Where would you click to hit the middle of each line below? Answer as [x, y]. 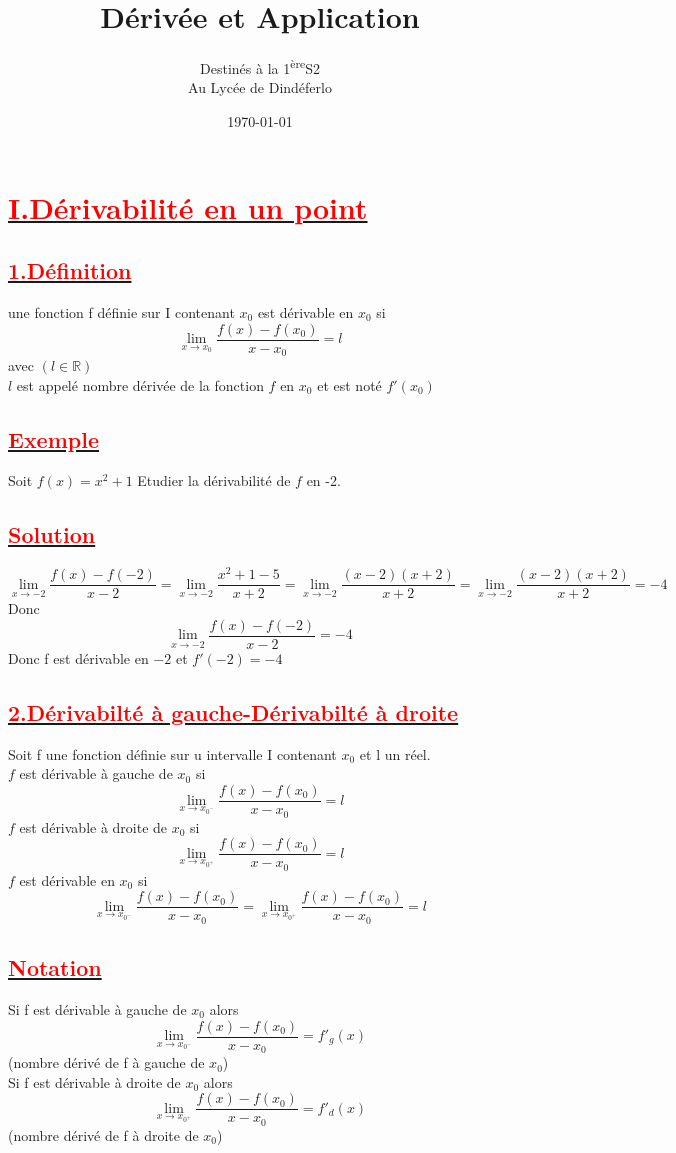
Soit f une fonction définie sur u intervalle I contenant [172, 753]
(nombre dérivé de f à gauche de [106, 1062]
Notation [55, 967]
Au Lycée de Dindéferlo [260, 87]
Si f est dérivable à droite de [94, 1081]
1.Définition [70, 270]
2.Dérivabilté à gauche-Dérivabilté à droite [233, 712]
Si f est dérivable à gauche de [97, 1008]
